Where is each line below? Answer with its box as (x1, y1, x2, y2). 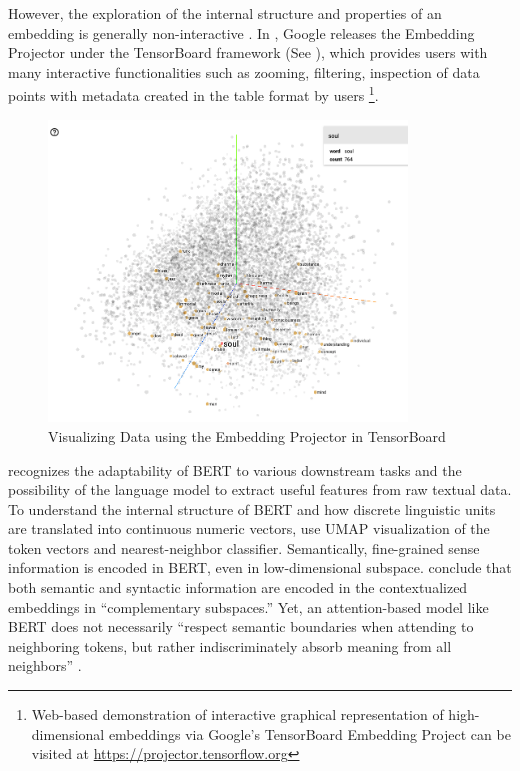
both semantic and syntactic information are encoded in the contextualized (8, 577, 468, 598)
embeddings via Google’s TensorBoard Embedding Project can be (108, 723, 511, 744)
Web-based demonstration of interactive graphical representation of (31, 704, 444, 725)
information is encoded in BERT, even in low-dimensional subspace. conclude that (8, 557, 512, 578)
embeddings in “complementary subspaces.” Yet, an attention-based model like (8, 596, 489, 617)
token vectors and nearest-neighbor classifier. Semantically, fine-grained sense (8, 537, 480, 558)
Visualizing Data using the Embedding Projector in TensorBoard (48, 425, 446, 446)
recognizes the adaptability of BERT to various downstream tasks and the (8, 459, 462, 480)
